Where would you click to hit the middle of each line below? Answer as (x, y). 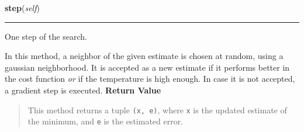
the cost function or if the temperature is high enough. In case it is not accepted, (150, 79)
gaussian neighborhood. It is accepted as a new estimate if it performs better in (147, 67)
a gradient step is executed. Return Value (83, 90)
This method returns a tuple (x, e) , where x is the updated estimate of (157, 110)
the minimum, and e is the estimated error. (106, 121)
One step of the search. (46, 36)
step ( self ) (22, 8)
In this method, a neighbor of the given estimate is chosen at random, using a (144, 56)
